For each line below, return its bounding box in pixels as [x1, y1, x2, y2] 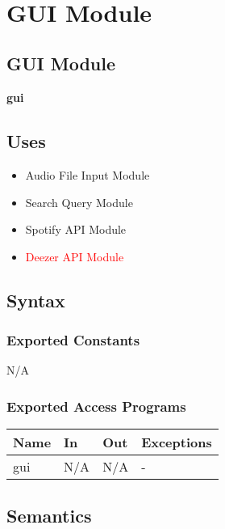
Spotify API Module [25, 221, 127, 238]
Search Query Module [25, 193, 133, 210]
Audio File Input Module [25, 166, 150, 183]
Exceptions [141, 433, 212, 452]
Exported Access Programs [6, 396, 186, 416]
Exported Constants [6, 330, 140, 350]
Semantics [6, 502, 92, 527]
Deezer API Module [25, 248, 124, 264]
